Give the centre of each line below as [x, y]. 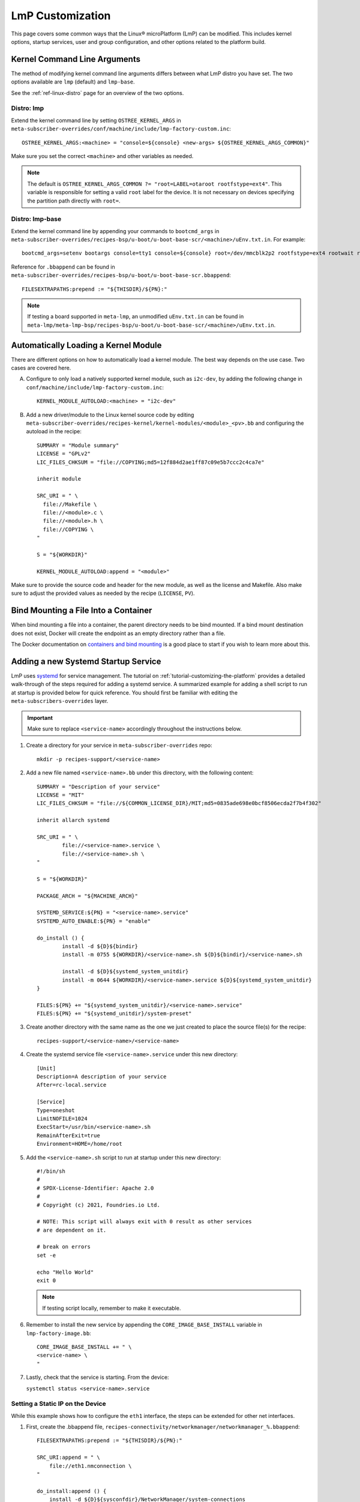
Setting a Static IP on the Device [58, 1404]
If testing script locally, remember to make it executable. [112, 1308]
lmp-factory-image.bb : [58, 1333]
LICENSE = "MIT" [61, 795]
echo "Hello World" [65, 1272]
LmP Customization [61, 16]
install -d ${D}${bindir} [100, 946]
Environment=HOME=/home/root [79, 1144]
